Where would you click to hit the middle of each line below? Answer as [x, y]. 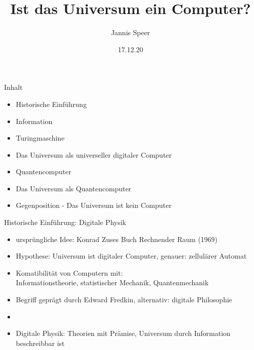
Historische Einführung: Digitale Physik [65, 222]
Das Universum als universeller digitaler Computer [94, 154]
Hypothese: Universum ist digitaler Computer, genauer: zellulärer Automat [131, 256]
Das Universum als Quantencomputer [74, 188]
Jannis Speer [131, 32]
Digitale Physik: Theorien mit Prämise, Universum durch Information [123, 333]
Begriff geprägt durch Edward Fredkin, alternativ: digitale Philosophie [124, 300]
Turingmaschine [40, 138]
